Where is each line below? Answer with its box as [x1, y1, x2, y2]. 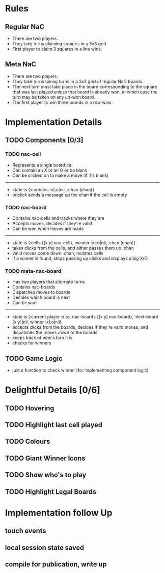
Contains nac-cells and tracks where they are [12, 215, 105, 221]
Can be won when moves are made [12, 226, 84, 231]
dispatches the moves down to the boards [12, 330, 98, 336]
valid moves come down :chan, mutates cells [12, 250, 104, 256]
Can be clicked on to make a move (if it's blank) [12, 172, 109, 178]
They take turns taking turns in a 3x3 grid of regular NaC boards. [12, 78, 143, 84]
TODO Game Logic [5, 354, 63, 363]
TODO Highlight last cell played [5, 421, 103, 429]
